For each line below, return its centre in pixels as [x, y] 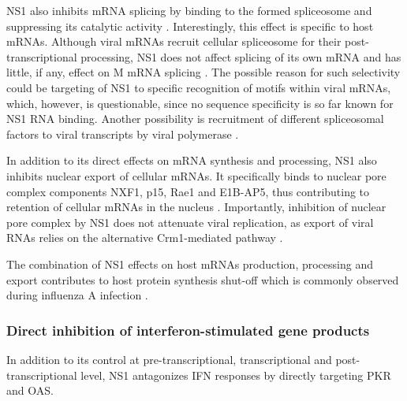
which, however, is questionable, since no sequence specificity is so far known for [200, 103]
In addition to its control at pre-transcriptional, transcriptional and [169, 359]
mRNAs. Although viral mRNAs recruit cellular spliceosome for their [174, 41]
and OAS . [30, 390]
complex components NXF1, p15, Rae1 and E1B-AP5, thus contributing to [188, 191]
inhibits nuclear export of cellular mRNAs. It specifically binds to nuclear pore [196, 175]
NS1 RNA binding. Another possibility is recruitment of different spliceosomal [195, 119]
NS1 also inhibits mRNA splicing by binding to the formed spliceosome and [189, 10]
